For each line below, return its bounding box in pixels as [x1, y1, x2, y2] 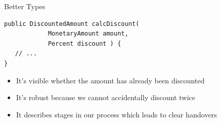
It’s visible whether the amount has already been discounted [16, 75, 205, 85]
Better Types [4, 1, 45, 11]
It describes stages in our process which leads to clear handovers [16, 109, 217, 119]
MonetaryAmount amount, [47, 30, 129, 38]
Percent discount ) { [47, 40, 121, 47]
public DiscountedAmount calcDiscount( [4, 20, 139, 27]
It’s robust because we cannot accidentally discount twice [16, 92, 195, 103]
